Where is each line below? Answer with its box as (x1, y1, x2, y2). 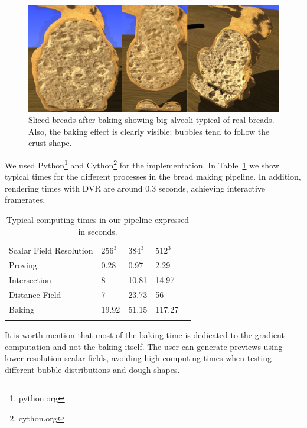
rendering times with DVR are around (5, 181, 143, 194)
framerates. (5, 193, 45, 206)
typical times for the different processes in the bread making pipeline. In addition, (5, 170, 301, 183)
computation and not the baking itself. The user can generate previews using (5, 340, 283, 352)
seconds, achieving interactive (158, 181, 266, 194)
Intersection (9, 274, 51, 286)
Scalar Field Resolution (9, 244, 93, 257)
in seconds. (78, 225, 117, 237)
